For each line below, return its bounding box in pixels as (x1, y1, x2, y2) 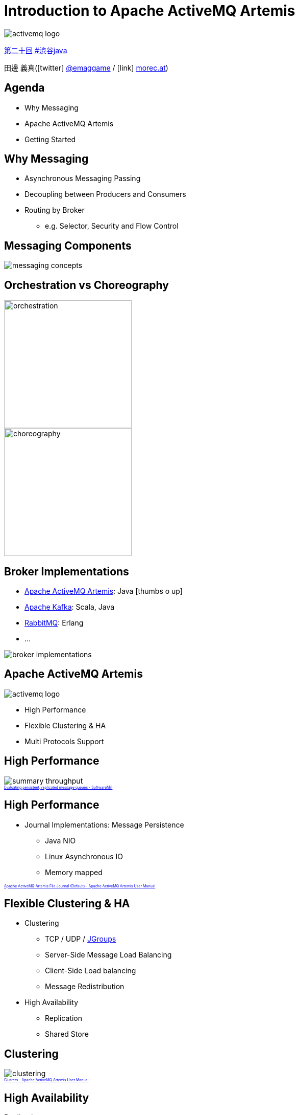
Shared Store (45, 1030, 89, 1039)
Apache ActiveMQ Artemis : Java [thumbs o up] (24, 586, 183, 595)
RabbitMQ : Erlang (24, 618, 84, 627)
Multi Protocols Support (24, 737, 104, 746)
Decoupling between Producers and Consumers (24, 190, 186, 199)
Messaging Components (4, 239, 132, 252)
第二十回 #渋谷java (4, 46, 67, 55)
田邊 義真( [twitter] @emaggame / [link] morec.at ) (4, 63, 168, 72)
